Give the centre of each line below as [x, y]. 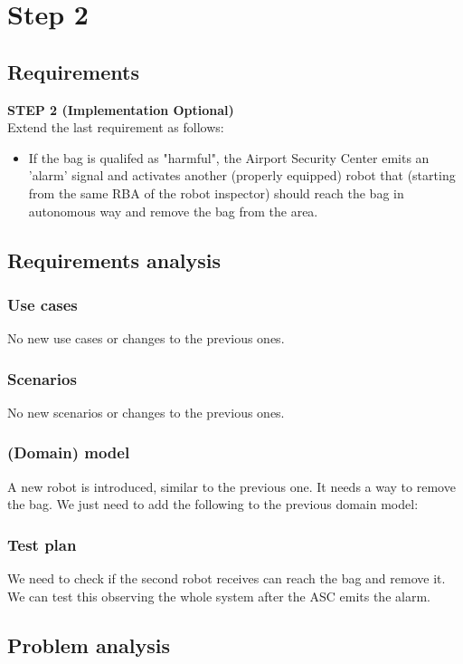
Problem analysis [89, 645]
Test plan [42, 544]
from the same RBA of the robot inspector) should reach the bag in [216, 192]
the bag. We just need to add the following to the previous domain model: [213, 504]
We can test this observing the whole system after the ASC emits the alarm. [219, 596]
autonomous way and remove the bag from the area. [173, 211]
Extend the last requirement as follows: [116, 127]
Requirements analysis [114, 260]
